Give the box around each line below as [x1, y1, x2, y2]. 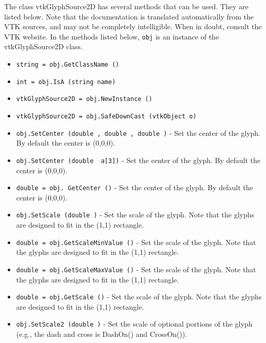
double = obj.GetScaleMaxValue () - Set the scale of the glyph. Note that [16, 264, 256, 274]
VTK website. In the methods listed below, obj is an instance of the [4, 31, 219, 42]
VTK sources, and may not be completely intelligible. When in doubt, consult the [4, 21, 262, 32]
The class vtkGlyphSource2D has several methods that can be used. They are [4, 1, 249, 11]
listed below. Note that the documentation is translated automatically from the [4, 11, 254, 22]
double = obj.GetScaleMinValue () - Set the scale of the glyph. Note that [16, 236, 256, 247]
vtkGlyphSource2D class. [4, 41, 83, 52]
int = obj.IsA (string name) [16, 78, 116, 86]
